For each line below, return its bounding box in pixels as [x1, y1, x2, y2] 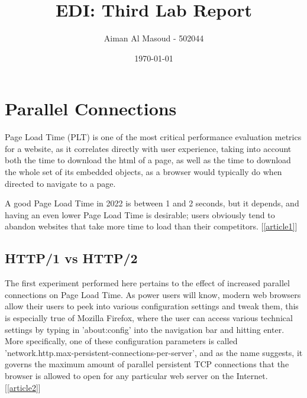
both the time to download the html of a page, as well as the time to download [5, 154, 291, 166]
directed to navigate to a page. [5, 177, 116, 189]
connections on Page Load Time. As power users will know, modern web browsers [5, 288, 301, 300]
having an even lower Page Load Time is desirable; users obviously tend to [5, 208, 275, 221]
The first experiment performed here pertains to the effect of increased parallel [5, 277, 290, 289]
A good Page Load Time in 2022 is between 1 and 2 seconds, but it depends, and [5, 197, 299, 209]
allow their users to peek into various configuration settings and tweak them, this [5, 300, 299, 312]
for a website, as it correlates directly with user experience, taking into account [5, 142, 292, 154]
